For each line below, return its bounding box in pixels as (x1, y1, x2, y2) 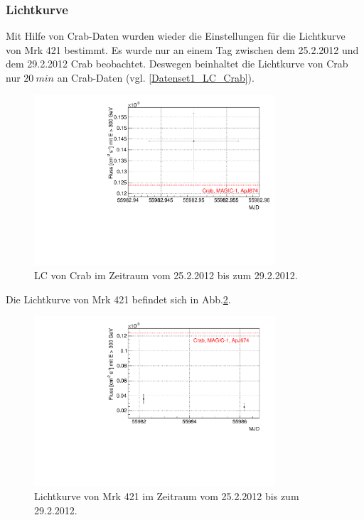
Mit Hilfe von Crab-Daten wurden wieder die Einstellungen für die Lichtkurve (6, 28, 346, 43)
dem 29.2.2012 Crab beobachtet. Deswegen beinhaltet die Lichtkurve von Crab (6, 56, 348, 71)
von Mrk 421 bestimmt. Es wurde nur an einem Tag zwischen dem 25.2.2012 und (6, 42, 359, 57)
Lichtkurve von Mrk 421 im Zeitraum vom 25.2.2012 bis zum (34, 489, 299, 504)
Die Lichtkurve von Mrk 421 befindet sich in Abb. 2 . (6, 291, 231, 306)
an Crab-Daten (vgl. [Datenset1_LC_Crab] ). (57, 70, 255, 85)
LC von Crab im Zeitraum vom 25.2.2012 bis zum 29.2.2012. (34, 267, 298, 282)
